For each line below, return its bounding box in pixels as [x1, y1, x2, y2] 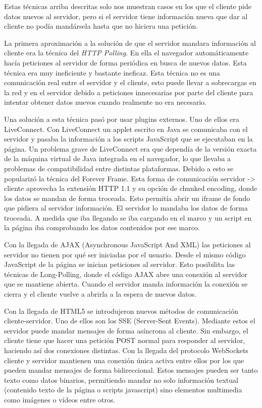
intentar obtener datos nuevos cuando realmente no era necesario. [4, 97, 206, 107]
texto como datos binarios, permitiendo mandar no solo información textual [4, 374, 238, 385]
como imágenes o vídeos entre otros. [4, 394, 116, 404]
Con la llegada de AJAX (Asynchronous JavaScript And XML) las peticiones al [4, 239, 251, 250]
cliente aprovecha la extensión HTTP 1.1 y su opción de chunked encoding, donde [4, 183, 257, 193]
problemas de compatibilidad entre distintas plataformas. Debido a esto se [4, 163, 234, 173]
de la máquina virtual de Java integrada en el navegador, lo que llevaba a [4, 153, 231, 164]
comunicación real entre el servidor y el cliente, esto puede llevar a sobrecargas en [4, 77, 256, 88]
